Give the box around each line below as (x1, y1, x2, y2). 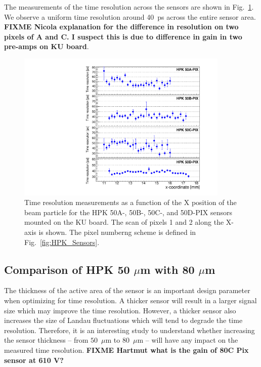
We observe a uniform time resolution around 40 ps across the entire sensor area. (4, 11, 256, 22)
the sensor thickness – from (4, 335, 89, 345)
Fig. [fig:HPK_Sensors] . (24, 236, 100, 247)
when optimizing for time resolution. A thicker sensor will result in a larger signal (4, 295, 257, 306)
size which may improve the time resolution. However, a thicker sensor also (4, 305, 236, 315)
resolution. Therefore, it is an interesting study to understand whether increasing (4, 324, 255, 335)
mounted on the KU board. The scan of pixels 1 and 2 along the (24, 217, 224, 227)
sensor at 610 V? (4, 354, 64, 365)
